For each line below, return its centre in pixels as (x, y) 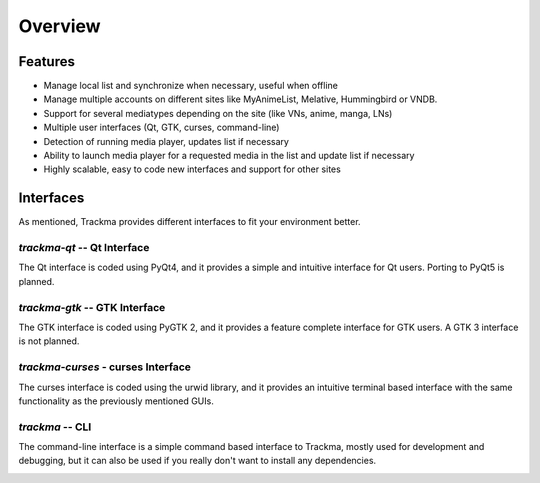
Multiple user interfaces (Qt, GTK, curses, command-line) (161, 127)
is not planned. (49, 341)
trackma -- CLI (55, 427)
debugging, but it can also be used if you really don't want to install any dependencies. (197, 461)
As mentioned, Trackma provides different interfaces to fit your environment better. (189, 222)
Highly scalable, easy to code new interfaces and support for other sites (192, 169)
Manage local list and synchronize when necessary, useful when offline (191, 86)
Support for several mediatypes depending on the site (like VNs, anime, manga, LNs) (218, 113)
